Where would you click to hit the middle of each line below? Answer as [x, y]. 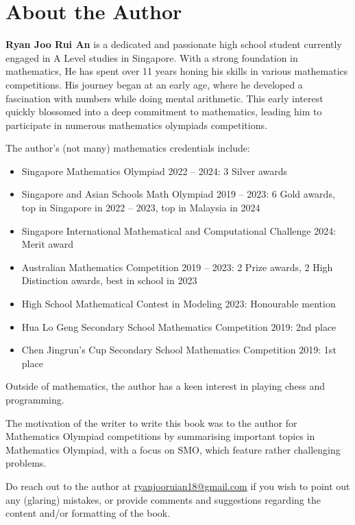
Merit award [47, 244]
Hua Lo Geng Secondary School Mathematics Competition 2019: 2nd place [179, 326]
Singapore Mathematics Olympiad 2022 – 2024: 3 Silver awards [155, 171]
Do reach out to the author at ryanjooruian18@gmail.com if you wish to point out [178, 486]
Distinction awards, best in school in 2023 [109, 280]
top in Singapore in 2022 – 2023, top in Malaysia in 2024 [141, 208]
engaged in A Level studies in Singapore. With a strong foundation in [152, 57]
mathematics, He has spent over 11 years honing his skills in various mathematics [177, 71]
